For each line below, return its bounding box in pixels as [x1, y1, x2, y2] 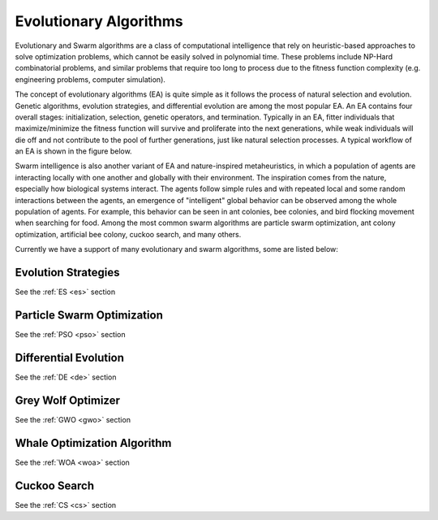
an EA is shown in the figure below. [15, 146, 133, 156]
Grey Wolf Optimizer [15, 393, 121, 407]
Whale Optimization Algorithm [15, 435, 172, 450]
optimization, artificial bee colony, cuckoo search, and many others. [15, 229, 242, 239]
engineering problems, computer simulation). [15, 74, 166, 84]
